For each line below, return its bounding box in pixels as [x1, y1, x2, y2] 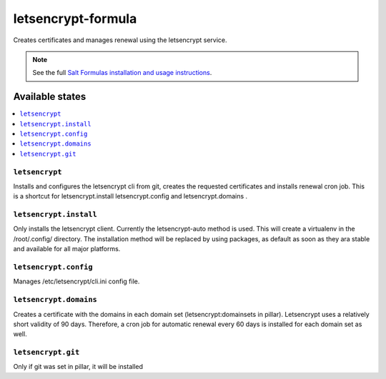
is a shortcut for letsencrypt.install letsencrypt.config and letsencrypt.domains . [13, 192, 248, 201]
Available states [13, 91, 86, 103]
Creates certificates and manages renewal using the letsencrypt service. [13, 36, 228, 44]
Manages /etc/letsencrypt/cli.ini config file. [13, 277, 140, 285]
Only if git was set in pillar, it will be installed [13, 363, 143, 371]
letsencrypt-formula [13, 11, 137, 26]
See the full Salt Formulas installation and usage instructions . [32, 69, 212, 77]
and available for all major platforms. [13, 245, 121, 253]
